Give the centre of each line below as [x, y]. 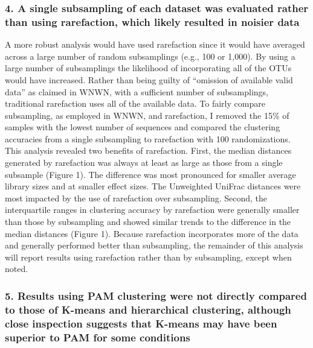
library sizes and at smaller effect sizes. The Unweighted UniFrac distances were [153, 186]
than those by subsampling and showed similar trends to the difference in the [148, 222]
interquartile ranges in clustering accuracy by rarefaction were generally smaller [152, 210]
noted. [17, 269]
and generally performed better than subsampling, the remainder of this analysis [154, 245]
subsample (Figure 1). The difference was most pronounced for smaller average [150, 174]
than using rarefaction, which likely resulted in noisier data [152, 21]
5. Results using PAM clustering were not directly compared [156, 295]
